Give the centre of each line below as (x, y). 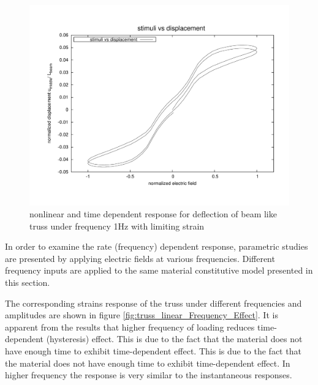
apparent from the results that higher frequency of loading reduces (130, 327)
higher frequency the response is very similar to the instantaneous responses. (149, 375)
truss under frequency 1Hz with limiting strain (117, 226)
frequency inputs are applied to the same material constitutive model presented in (159, 270)
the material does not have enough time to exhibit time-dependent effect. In (148, 363)
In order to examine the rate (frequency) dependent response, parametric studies (157, 246)
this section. (28, 282)
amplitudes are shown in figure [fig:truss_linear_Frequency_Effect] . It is (142, 315)
